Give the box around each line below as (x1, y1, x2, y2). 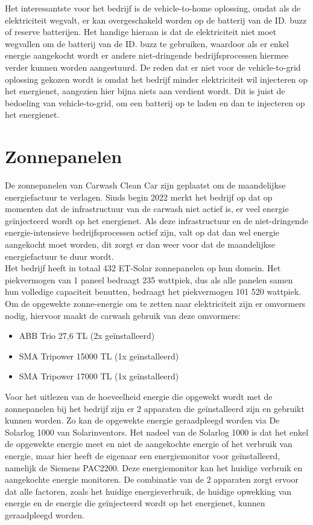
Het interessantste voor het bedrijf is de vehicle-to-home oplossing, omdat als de (5, 2, 301, 14)
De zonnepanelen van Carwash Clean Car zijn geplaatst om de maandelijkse (5, 179, 286, 192)
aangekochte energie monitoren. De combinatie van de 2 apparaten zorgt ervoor (5, 473, 299, 486)
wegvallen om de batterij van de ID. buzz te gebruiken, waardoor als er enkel (5, 37, 289, 50)
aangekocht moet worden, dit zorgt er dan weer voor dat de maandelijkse (5, 238, 275, 251)
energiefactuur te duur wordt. (5, 250, 114, 262)
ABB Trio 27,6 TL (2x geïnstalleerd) (19, 329, 155, 342)
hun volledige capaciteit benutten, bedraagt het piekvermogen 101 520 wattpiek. (5, 285, 302, 298)
